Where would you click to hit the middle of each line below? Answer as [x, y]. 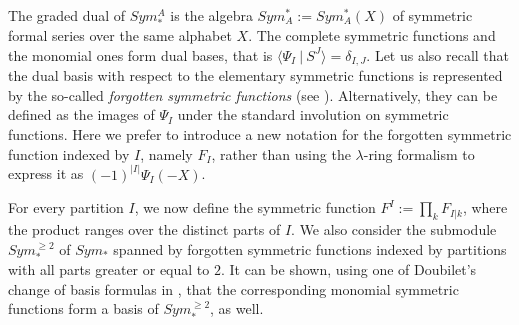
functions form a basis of [83, 308]
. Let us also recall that [438, 54]
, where [485, 207]
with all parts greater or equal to [109, 269]
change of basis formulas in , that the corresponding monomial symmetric [233, 288]
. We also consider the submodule [394, 229]
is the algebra [211, 15]
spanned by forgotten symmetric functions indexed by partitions [310, 248]
